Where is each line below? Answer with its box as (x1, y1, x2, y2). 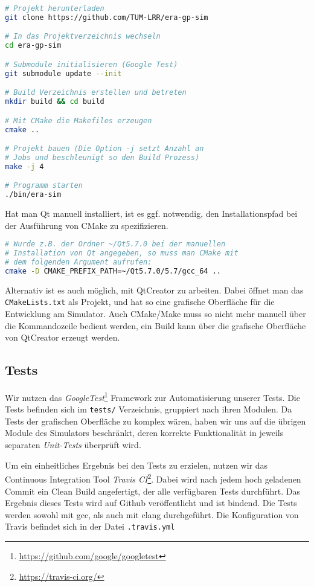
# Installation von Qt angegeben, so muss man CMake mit (5, 249, 239, 258)
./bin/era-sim (5, 190, 62, 199)
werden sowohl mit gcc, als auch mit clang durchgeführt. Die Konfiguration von (5, 508, 299, 521)
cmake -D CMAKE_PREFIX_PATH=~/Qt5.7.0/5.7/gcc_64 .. (5, 266, 221, 275)
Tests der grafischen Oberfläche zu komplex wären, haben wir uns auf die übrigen (5, 414, 306, 427)
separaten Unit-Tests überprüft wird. (5, 438, 141, 451)
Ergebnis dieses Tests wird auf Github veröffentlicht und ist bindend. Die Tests (5, 496, 297, 509)
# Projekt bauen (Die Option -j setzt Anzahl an (5, 144, 204, 153)
